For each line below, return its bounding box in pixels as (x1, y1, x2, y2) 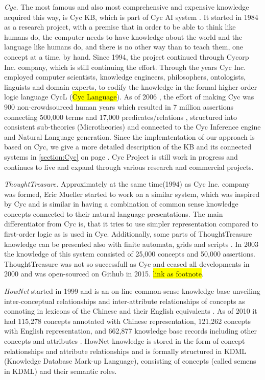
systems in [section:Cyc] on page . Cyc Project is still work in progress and (4, 151, 238, 162)
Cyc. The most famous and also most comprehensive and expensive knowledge (4, 2, 249, 12)
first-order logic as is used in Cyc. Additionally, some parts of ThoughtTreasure (4, 229, 252, 239)
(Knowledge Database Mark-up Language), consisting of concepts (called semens (4, 356, 256, 366)
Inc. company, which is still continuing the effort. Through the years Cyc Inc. (4, 61, 246, 72)
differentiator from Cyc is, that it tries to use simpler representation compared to (4, 218, 258, 229)
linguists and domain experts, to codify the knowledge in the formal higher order (4, 81, 257, 92)
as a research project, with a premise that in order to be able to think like (4, 21, 236, 32)
